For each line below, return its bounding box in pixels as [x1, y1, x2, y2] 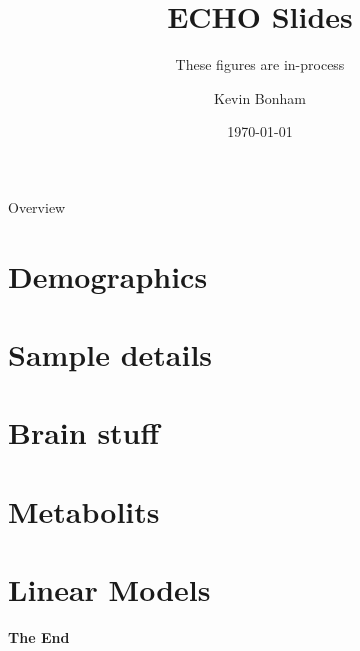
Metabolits [8, 490, 160, 531]
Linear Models [8, 569, 211, 610]
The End [8, 627, 70, 648]
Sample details [8, 334, 213, 375]
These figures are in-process [175, 54, 345, 75]
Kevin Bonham [214, 87, 306, 108]
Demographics [8, 255, 208, 296]
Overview [8, 196, 66, 217]
